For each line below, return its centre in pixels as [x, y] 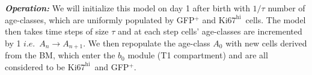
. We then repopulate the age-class [147, 43]
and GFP [112, 66]
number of [286, 8]
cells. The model [276, 19]
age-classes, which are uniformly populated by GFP [100, 19]
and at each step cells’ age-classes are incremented [210, 31]
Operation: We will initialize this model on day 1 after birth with [127, 8]
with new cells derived [266, 43]
